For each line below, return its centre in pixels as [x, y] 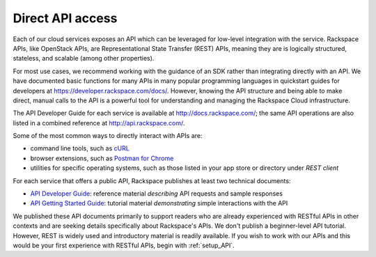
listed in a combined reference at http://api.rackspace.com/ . [99, 123]
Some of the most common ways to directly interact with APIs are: [108, 136]
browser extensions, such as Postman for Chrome [102, 158]
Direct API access [65, 18]
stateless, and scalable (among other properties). [84, 59]
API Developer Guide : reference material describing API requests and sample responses [157, 194]
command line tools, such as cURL [80, 148]
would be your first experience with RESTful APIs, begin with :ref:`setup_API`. [124, 245]
